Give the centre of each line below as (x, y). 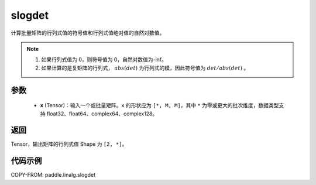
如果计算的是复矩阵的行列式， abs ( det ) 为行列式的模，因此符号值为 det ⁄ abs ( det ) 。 (145, 68)
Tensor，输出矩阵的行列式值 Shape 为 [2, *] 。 (69, 144)
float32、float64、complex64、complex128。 (102, 114)
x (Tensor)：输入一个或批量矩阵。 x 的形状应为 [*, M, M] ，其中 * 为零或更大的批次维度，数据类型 (159, 105)
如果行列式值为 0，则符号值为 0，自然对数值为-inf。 (104, 60)
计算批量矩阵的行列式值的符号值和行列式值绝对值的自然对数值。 (88, 33)
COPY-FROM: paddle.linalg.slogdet (53, 175)
